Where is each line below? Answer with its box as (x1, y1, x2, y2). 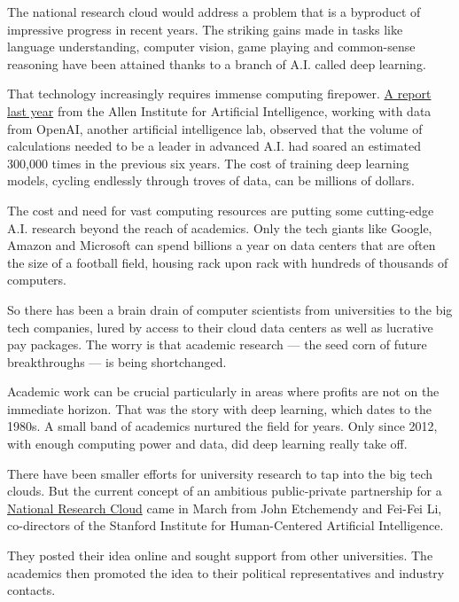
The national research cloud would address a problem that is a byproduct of (7, 3, 421, 20)
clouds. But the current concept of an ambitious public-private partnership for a (7, 481, 442, 500)
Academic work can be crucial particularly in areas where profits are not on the (7, 382, 440, 401)
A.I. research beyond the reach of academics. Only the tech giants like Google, (7, 218, 432, 237)
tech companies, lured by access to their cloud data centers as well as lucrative (7, 317, 433, 336)
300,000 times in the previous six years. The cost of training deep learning (7, 153, 409, 172)
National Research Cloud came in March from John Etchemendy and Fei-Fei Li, (7, 498, 442, 517)
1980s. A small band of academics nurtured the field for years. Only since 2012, (7, 417, 438, 435)
